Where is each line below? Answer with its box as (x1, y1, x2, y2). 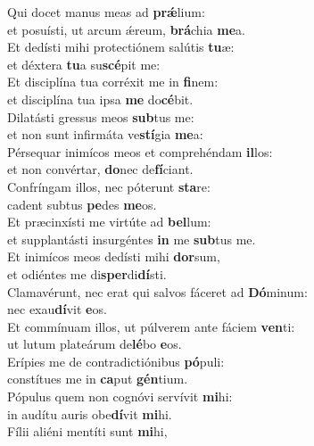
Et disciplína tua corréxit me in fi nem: (7, 72, 219, 91)
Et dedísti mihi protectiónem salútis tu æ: (7, 37, 235, 56)
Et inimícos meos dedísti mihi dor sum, (7, 247, 220, 266)
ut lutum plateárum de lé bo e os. (7, 334, 182, 353)
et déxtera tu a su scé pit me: (7, 54, 161, 73)
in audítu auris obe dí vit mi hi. (7, 404, 172, 423)
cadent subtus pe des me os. (7, 194, 157, 213)
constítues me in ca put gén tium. (7, 369, 188, 388)
